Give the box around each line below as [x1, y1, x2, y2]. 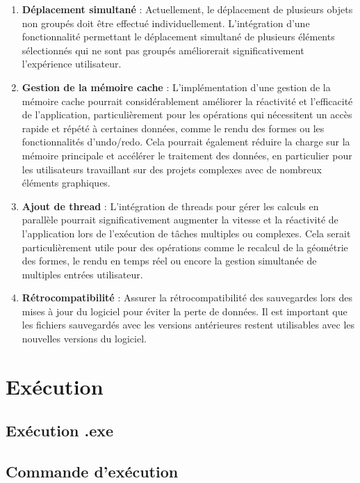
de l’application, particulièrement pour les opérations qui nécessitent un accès [22, 107, 352, 122]
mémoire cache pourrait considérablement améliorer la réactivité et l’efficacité [22, 93, 353, 108]
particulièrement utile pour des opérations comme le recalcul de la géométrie [22, 239, 348, 254]
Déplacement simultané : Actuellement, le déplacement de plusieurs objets [22, 2, 353, 16]
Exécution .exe [6, 420, 114, 441]
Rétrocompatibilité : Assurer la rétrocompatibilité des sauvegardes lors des [22, 290, 352, 305]
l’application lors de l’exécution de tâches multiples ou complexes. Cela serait [22, 225, 351, 240]
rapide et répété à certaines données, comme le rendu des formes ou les [22, 120, 325, 135]
